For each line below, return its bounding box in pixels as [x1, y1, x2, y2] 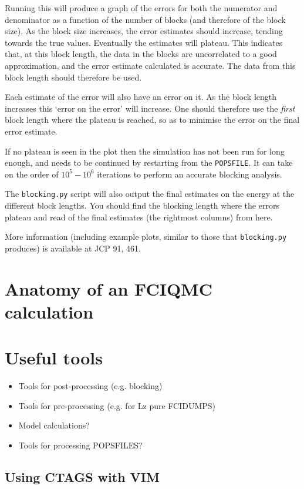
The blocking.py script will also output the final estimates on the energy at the [5, 187, 295, 200]
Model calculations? [18, 419, 90, 431]
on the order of [5, 168, 59, 180]
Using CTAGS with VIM [5, 467, 160, 485]
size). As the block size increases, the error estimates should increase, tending [5, 25, 283, 37]
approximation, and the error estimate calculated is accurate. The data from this [5, 59, 296, 71]
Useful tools [5, 346, 103, 370]
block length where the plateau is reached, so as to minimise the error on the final [5, 113, 300, 126]
